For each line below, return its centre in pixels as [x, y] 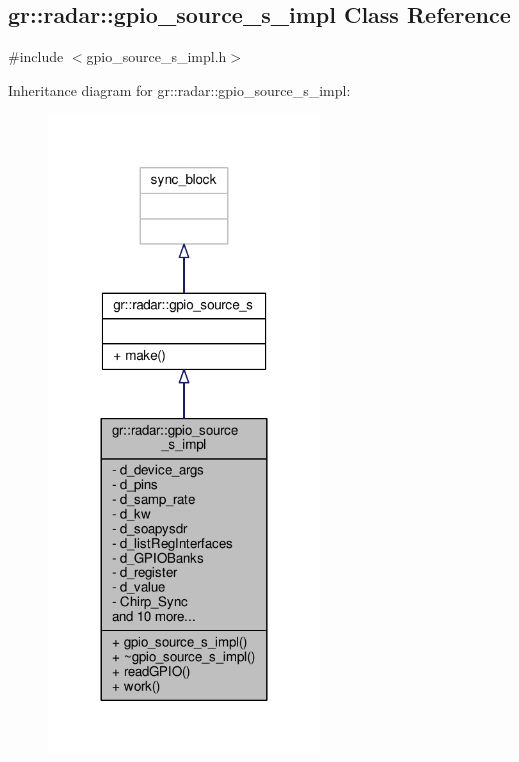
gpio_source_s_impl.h [156, 56]
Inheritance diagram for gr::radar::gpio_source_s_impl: [179, 89]
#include [36, 56]
